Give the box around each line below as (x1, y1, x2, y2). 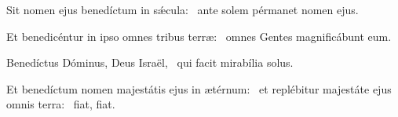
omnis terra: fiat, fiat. (6, 96, 115, 112)
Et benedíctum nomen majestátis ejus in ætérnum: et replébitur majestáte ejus (6, 80, 392, 97)
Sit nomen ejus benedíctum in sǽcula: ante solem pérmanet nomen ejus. (6, 2, 359, 17)
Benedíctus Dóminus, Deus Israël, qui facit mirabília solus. (6, 54, 294, 71)
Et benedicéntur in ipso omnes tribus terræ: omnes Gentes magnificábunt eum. (6, 27, 392, 44)
